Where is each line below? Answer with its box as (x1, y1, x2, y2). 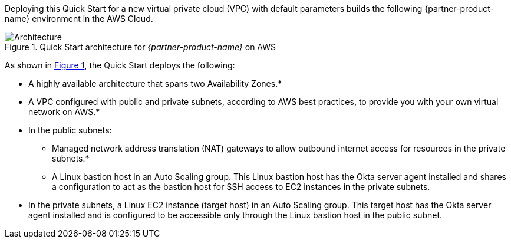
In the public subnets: (28, 125, 112, 135)
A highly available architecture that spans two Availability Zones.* (28, 78, 282, 88)
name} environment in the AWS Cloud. (5, 14, 153, 24)
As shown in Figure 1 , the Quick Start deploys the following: (5, 60, 235, 70)
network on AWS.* (28, 107, 100, 117)
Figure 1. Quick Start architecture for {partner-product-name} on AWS (5, 42, 276, 52)
